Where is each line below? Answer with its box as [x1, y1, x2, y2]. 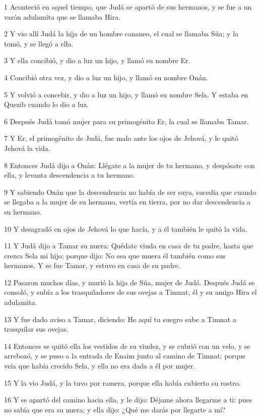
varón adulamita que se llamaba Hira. [4, 11, 120, 22]
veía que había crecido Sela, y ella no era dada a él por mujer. [4, 360, 195, 371]
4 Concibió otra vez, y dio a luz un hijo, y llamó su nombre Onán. [4, 72, 208, 82]
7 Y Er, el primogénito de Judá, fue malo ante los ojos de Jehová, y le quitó [4, 133, 238, 143]
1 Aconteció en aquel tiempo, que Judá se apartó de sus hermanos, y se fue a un [4, 2, 252, 12]
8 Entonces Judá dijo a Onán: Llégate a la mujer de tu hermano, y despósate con [4, 160, 255, 170]
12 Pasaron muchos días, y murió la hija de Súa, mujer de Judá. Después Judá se [4, 277, 255, 287]
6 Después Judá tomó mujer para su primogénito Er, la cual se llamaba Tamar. [4, 116, 249, 126]
